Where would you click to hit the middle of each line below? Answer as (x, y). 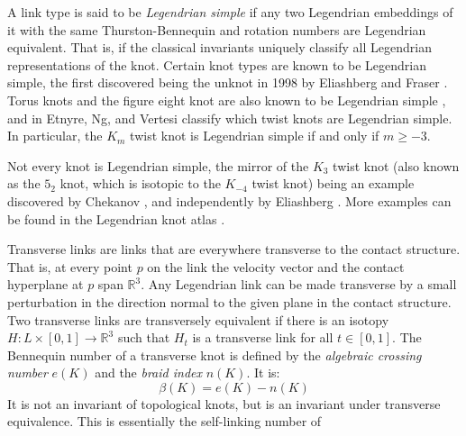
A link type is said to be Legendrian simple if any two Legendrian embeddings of (230, 12)
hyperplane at (46, 284)
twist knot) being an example (333, 183)
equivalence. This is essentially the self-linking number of (164, 421)
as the (24, 183)
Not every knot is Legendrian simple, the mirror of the (158, 165)
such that (144, 337)
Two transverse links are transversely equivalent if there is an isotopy (198, 319)
